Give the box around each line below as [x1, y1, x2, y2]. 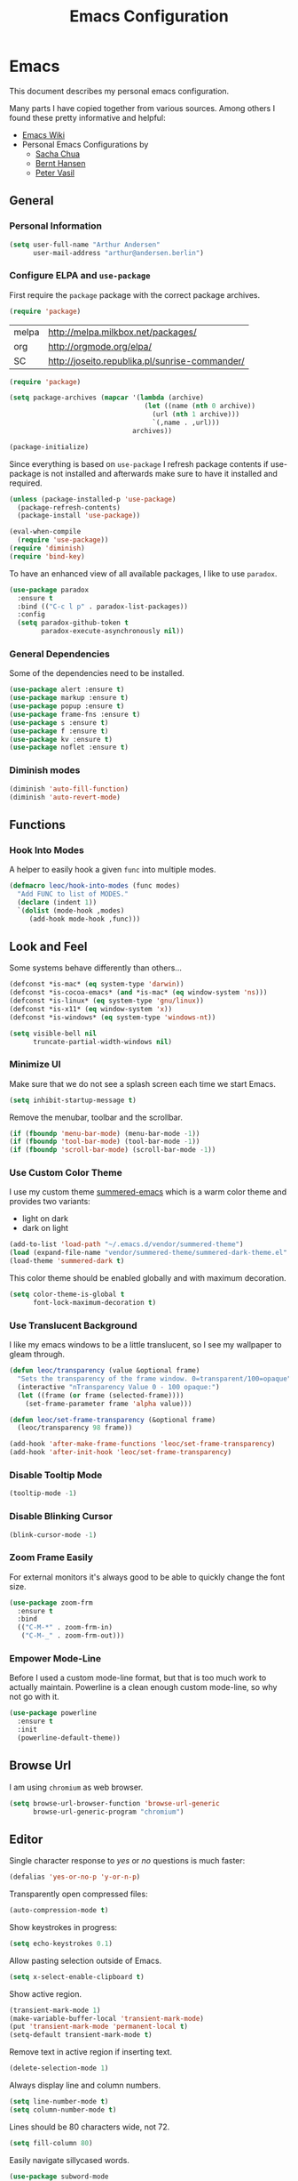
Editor [9, 1831, 43, 1847]
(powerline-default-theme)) [17, 1733, 122, 1742]
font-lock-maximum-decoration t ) [32, 1298, 157, 1307]
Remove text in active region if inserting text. [9, 2047, 173, 2057]
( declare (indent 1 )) [17, 897, 98, 906]
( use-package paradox [9, 585, 90, 594]
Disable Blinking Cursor [9, 1510, 114, 1523]
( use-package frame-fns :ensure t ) [9, 710, 141, 719]
